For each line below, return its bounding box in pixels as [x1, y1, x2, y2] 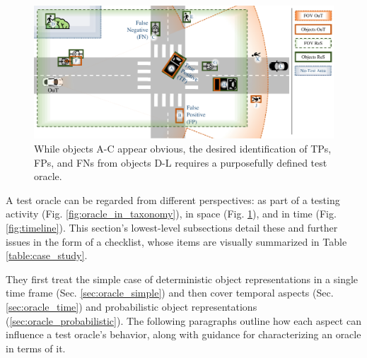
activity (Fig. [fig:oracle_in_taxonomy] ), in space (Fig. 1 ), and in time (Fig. [6, 206, 337, 221]
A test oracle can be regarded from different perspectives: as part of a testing [6, 192, 340, 207]
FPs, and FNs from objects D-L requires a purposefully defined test [34, 155, 327, 169]
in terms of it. [6, 340, 66, 355]
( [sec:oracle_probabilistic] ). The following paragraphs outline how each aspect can [6, 313, 361, 328]
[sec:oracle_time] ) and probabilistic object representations [6, 299, 257, 314]
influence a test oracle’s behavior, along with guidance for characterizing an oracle [6, 327, 361, 342]
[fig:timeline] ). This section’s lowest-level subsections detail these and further [6, 220, 338, 234]
